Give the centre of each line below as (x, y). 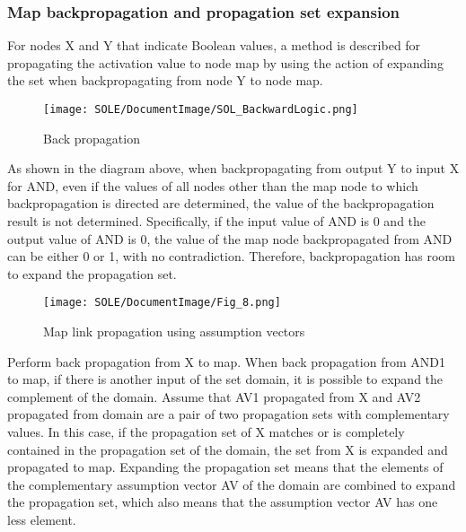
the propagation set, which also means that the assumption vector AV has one (223, 502)
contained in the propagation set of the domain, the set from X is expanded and (228, 449)
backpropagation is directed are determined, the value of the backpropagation (221, 203)
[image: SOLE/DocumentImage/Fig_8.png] (162, 303)
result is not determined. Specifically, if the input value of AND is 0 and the (217, 221)
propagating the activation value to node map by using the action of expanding (225, 62)
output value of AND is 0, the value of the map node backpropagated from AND (230, 238)
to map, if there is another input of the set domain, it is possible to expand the (225, 379)
